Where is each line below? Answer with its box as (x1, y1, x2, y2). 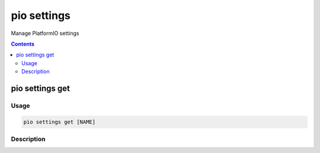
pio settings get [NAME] (23, 119, 96, 125)
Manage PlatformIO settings (11, 30, 79, 37)
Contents (11, 40, 35, 47)
